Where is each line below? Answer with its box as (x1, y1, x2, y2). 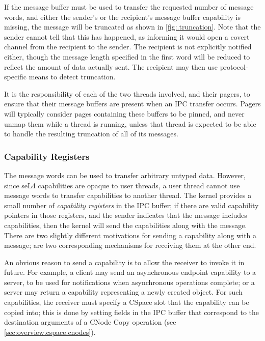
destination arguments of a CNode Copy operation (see (4, 317, 176, 327)
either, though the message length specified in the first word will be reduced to (4, 51, 250, 62)
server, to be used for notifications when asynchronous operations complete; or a (4, 276, 255, 287)
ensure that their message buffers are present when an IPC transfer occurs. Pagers (4, 98, 261, 109)
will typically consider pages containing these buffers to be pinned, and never (4, 108, 245, 119)
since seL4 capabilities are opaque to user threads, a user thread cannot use (4, 180, 240, 190)
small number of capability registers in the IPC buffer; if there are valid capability (4, 200, 259, 210)
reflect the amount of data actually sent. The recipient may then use (4, 61, 218, 72)
